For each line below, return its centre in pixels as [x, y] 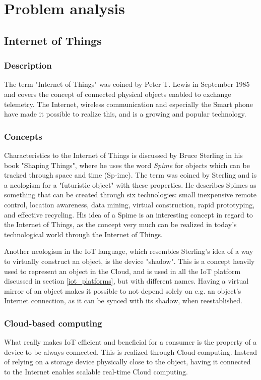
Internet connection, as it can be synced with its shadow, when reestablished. [123, 301]
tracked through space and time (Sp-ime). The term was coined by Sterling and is [130, 175]
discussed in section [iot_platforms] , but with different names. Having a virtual [126, 281]
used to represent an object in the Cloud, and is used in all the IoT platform [122, 271]
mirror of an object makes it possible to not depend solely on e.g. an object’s [123, 290]
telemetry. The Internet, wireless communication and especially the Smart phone [128, 104]
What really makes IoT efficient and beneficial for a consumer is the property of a [130, 342]
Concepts [23, 136]
